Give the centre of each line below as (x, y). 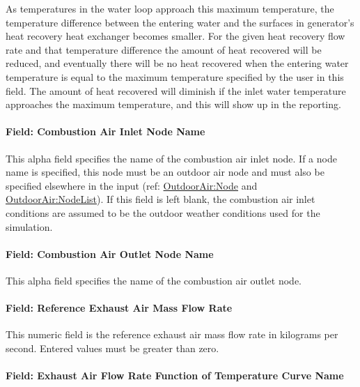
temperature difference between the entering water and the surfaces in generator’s (180, 22)
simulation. (29, 226)
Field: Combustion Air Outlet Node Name (110, 253)
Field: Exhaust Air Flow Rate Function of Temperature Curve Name (175, 375)
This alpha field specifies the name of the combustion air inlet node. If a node (171, 158)
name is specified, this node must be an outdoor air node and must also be (165, 172)
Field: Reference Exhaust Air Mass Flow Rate (119, 308)
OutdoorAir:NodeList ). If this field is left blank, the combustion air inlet (161, 199)
